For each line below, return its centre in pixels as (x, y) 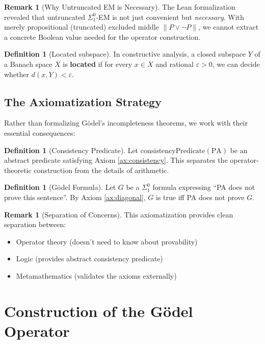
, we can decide (236, 64)
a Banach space (28, 64)
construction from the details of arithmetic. (101, 170)
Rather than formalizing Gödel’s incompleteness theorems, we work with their (126, 123)
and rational (175, 64)
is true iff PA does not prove (200, 197)
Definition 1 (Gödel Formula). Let (60, 187)
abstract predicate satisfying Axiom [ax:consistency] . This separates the (116, 160)
